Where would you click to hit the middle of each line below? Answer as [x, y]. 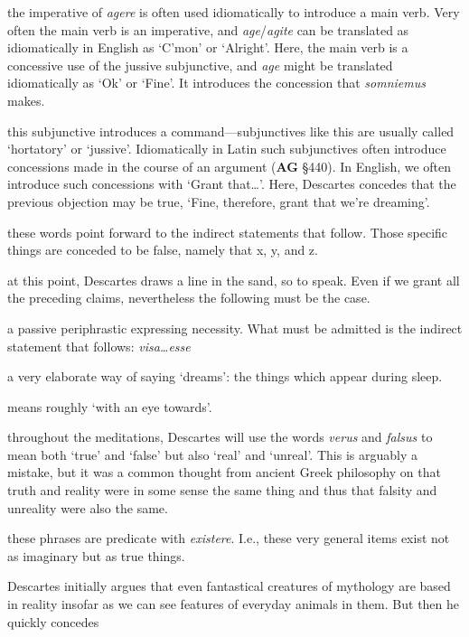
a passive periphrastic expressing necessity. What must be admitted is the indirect [235, 328]
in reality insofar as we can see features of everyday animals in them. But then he [234, 604]
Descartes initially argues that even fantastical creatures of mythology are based [229, 586]
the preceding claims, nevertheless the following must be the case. [189, 298]
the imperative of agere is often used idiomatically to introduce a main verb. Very [234, 12]
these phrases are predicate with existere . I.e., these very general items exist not [229, 538]
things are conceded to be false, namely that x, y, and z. [163, 250]
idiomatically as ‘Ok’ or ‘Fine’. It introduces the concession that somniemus [216, 83]
